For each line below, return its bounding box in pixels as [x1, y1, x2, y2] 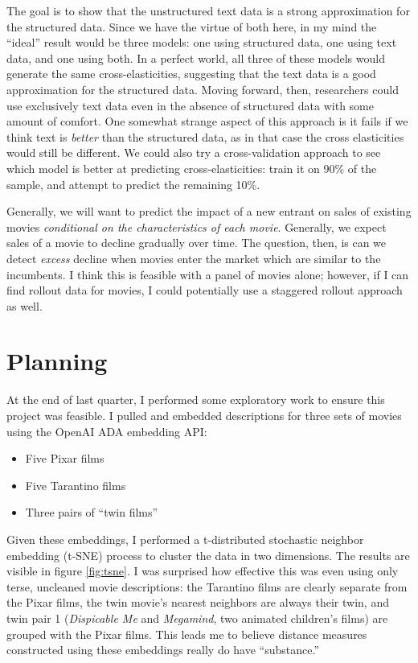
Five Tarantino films [25, 476, 126, 493]
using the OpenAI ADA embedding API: [6, 422, 207, 439]
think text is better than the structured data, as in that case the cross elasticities [6, 128, 404, 145]
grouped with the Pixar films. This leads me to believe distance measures [6, 625, 367, 642]
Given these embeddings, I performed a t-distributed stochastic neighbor [6, 530, 364, 547]
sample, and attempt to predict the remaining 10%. [6, 175, 260, 192]
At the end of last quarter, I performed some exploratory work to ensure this [6, 391, 385, 408]
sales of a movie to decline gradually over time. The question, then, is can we [6, 234, 387, 251]
